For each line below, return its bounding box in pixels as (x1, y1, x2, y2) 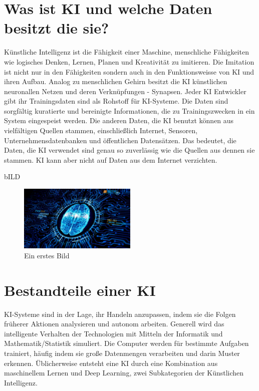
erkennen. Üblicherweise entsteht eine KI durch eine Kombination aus (4, 357, 218, 368)
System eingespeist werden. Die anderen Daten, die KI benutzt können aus (4, 115, 234, 126)
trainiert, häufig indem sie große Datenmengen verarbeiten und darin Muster (4, 347, 240, 358)
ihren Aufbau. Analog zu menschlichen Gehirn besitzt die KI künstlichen (4, 76, 227, 87)
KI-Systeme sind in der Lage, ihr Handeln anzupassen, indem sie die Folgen (4, 308, 236, 319)
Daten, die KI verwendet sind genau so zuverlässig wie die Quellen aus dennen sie (4, 145, 255, 155)
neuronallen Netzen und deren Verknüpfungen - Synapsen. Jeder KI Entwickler (4, 86, 246, 96)
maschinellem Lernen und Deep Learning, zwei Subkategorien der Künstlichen (4, 367, 244, 378)
